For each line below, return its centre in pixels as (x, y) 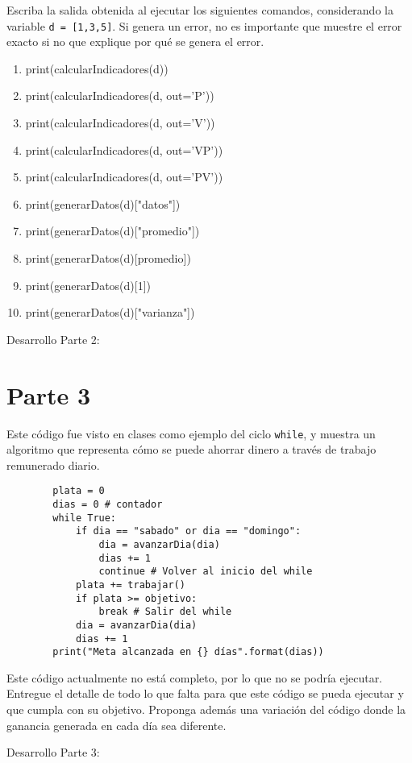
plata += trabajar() (130, 585)
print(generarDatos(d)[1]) (88, 285)
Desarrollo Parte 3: (53, 752)
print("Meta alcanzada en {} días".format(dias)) (188, 652)
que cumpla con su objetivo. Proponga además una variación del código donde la (206, 709)
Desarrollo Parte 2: (53, 339)
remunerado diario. (53, 464)
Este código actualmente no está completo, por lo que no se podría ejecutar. (195, 677)
